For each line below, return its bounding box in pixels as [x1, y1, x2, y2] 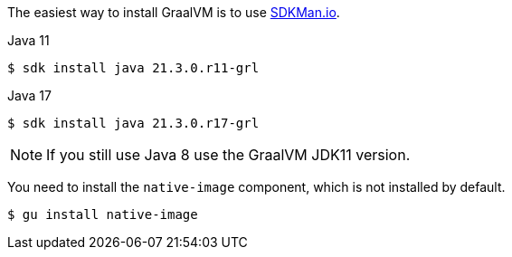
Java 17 [7, 88, 52, 103]
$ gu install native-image [7, 207, 198, 222]
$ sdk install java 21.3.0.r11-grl [7, 61, 260, 75]
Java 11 [7, 33, 50, 48]
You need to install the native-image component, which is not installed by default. [7, 179, 506, 195]
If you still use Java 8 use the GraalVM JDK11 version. [46, 146, 411, 164]
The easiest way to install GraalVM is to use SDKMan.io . [7, 5, 340, 20]
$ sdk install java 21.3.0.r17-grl [7, 116, 260, 130]
